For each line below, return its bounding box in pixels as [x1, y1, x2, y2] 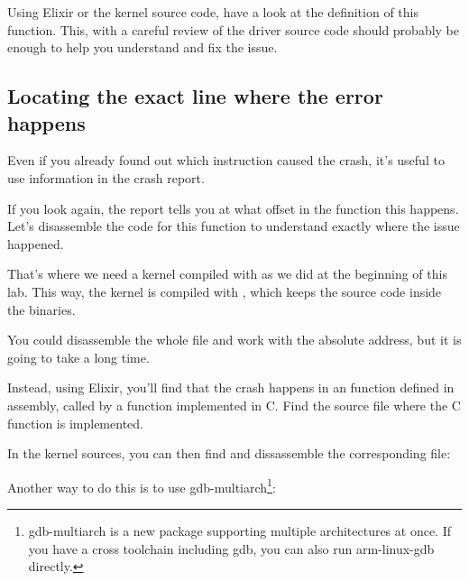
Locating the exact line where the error [7, 82, 383, 110]
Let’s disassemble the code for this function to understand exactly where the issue [7, 217, 460, 235]
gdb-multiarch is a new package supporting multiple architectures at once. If [28, 521, 452, 539]
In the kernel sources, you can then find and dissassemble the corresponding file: [7, 444, 451, 463]
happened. [7, 234, 64, 253]
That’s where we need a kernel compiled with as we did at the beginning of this [7, 264, 447, 283]
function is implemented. [7, 413, 143, 432]
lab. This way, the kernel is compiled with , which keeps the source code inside [7, 281, 442, 300]
